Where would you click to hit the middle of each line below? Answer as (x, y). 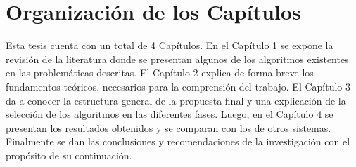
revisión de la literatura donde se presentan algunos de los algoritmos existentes (177, 59)
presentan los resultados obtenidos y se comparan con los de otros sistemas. (169, 127)
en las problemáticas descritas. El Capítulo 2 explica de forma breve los (160, 73)
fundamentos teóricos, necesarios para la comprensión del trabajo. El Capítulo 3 (178, 86)
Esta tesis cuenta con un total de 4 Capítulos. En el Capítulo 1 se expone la (170, 45)
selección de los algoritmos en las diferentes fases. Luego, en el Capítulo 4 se (170, 114)
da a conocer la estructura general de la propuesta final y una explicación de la (176, 100)
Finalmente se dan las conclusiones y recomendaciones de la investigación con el (178, 141)
